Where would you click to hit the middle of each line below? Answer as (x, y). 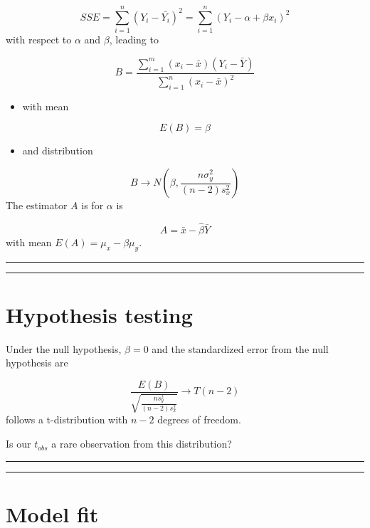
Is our (18, 444)
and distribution (58, 151)
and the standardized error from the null (240, 348)
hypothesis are (37, 363)
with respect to (39, 39)
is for (92, 205)
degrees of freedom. (199, 419)
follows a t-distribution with (67, 419)
